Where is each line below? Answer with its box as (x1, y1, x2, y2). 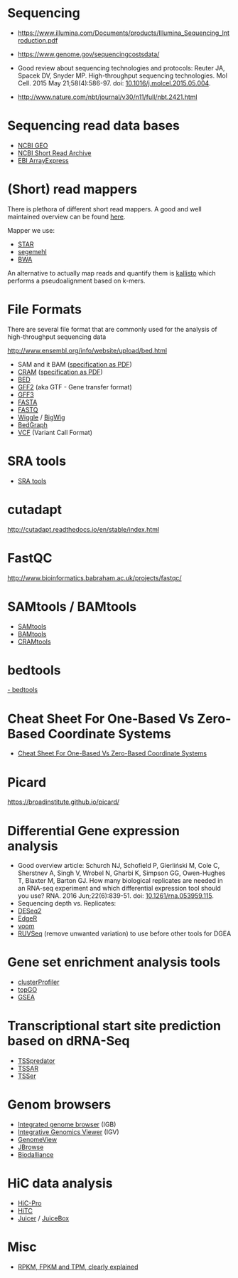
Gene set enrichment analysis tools (7, 954, 221, 970)
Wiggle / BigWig (17, 413, 65, 421)
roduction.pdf (17, 36, 58, 44)
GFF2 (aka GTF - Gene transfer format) (17, 382, 133, 391)
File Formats (7, 301, 82, 318)
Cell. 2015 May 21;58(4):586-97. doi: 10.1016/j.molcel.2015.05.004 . (17, 78, 211, 87)
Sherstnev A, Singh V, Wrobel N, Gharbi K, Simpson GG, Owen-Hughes (17, 869, 226, 877)
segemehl (17, 247, 48, 256)
